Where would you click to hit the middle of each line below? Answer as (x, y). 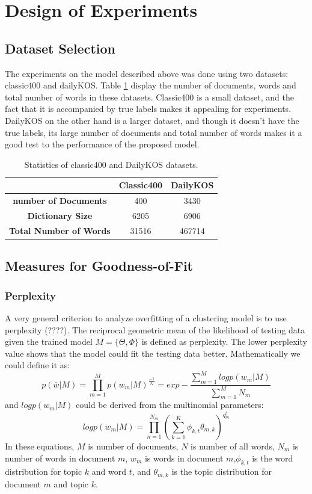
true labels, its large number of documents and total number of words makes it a (154, 132)
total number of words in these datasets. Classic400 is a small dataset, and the (149, 97)
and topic (71, 483)
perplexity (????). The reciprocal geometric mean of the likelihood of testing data (155, 329)
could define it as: (38, 365)
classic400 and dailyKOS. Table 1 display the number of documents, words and (151, 85)
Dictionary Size (60, 216)
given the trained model (49, 341)
